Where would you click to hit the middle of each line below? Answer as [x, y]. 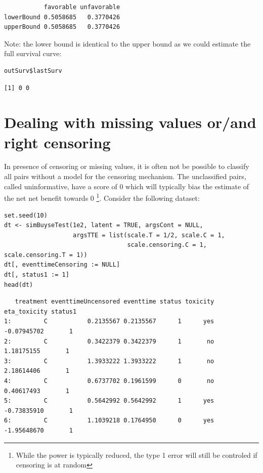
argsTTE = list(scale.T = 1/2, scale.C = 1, [149, 235]
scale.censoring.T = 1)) [46, 255]
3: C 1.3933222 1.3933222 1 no [109, 361]
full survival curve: [33, 53]
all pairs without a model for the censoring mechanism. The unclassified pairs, [125, 176]
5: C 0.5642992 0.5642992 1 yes [109, 401]
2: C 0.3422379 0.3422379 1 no [109, 341]
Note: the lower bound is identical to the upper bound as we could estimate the [127, 43]
